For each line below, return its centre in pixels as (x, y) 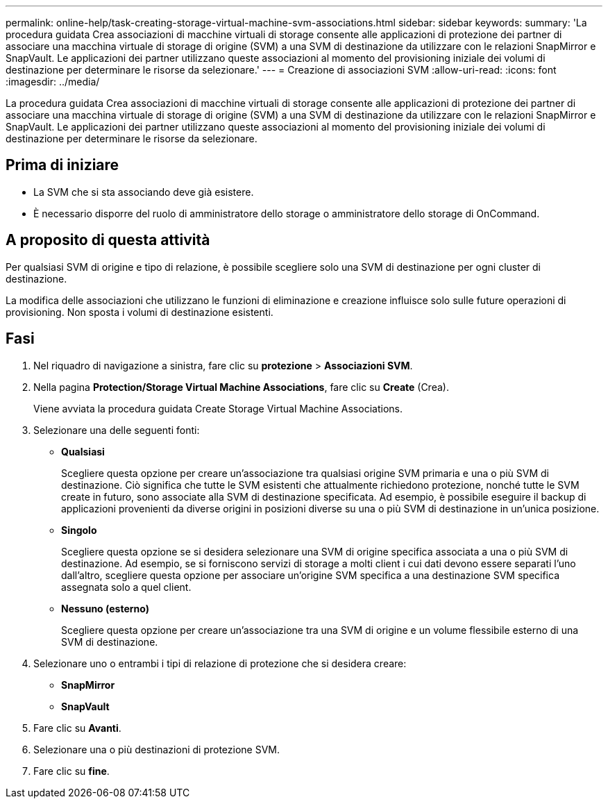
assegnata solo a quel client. (126, 587)
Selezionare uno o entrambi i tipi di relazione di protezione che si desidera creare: (220, 663)
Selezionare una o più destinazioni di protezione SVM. (157, 749)
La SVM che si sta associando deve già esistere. (144, 192)
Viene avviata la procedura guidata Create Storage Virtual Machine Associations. (218, 408)
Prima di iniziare (62, 165)
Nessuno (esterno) (105, 608)
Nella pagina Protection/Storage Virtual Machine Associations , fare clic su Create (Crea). (241, 387)
